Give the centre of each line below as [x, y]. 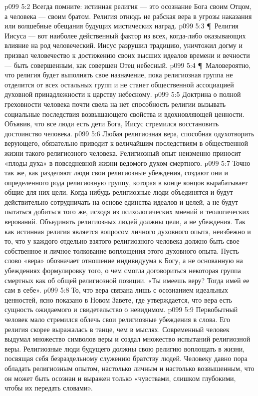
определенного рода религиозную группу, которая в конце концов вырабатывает [126, 182]
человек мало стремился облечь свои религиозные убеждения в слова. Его [118, 319]
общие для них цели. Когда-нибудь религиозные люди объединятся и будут [119, 192]
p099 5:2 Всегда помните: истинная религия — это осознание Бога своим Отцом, [128, 6]
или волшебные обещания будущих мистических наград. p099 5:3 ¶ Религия [122, 26]
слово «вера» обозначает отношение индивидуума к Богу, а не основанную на [124, 260]
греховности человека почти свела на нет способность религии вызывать [115, 104]
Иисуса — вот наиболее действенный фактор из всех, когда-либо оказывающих [125, 35]
